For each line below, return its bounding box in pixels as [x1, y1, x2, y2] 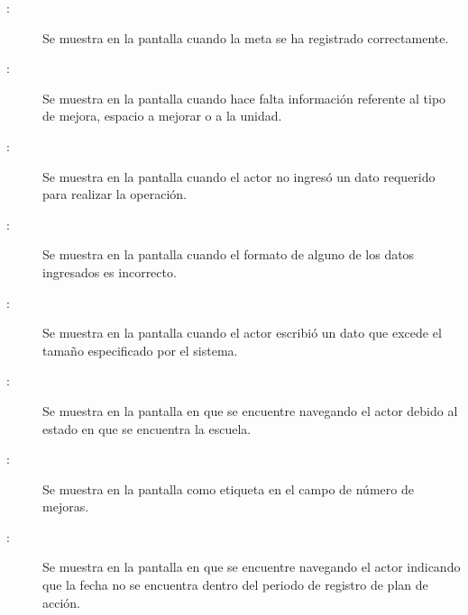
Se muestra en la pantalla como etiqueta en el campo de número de [42, 479, 414, 498]
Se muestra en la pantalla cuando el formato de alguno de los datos [42, 245, 415, 264]
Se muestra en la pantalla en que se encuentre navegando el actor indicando [42, 557, 461, 576]
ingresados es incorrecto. [42, 262, 177, 281]
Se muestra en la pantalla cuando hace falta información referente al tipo [42, 88, 446, 107]
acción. [42, 592, 80, 611]
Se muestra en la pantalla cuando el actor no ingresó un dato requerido [42, 167, 436, 185]
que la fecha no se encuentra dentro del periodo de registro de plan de [42, 575, 428, 594]
